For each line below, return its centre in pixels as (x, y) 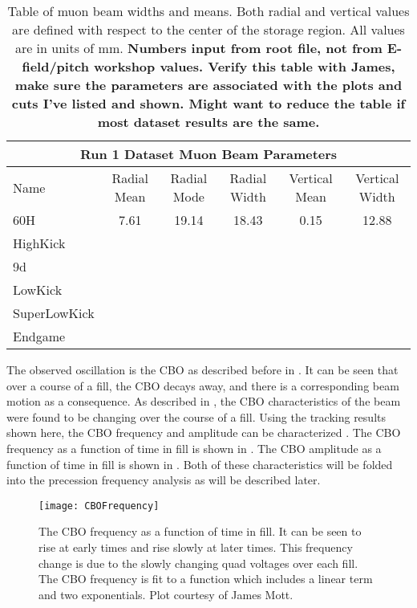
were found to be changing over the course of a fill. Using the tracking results (196, 416)
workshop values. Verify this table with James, (245, 66)
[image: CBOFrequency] (99, 506)
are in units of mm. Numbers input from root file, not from (198, 48)
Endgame (39, 336)
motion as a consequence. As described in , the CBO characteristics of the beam (204, 401)
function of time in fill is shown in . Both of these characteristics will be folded (200, 464)
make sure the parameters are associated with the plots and (208, 85)
